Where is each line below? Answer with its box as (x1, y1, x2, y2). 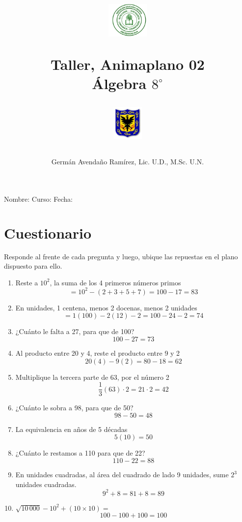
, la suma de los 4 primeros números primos (50, 277, 181, 287)
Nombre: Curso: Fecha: (4, 193, 73, 204)
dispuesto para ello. (4, 261, 62, 271)
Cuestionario (4, 222, 92, 243)
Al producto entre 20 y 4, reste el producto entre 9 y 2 (15, 348, 180, 358)
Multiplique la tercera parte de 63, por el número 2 (15, 371, 169, 382)
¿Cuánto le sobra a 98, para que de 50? (15, 402, 134, 413)
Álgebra (92, 73, 147, 93)
